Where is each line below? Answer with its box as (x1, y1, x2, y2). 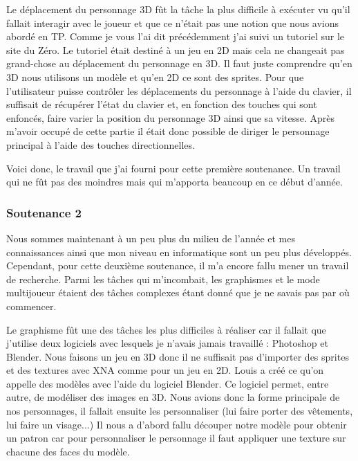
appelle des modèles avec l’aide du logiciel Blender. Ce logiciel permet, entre (6, 376, 329, 390)
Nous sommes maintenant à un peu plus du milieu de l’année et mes (6, 230, 296, 245)
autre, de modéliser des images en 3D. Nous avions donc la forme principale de (6, 390, 340, 404)
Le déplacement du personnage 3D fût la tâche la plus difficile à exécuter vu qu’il (6, 2, 350, 16)
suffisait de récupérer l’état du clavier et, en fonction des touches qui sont (6, 97, 317, 111)
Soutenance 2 (6, 204, 82, 221)
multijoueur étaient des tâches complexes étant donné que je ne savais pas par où (6, 285, 350, 300)
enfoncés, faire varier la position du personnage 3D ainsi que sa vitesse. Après (6, 110, 335, 125)
